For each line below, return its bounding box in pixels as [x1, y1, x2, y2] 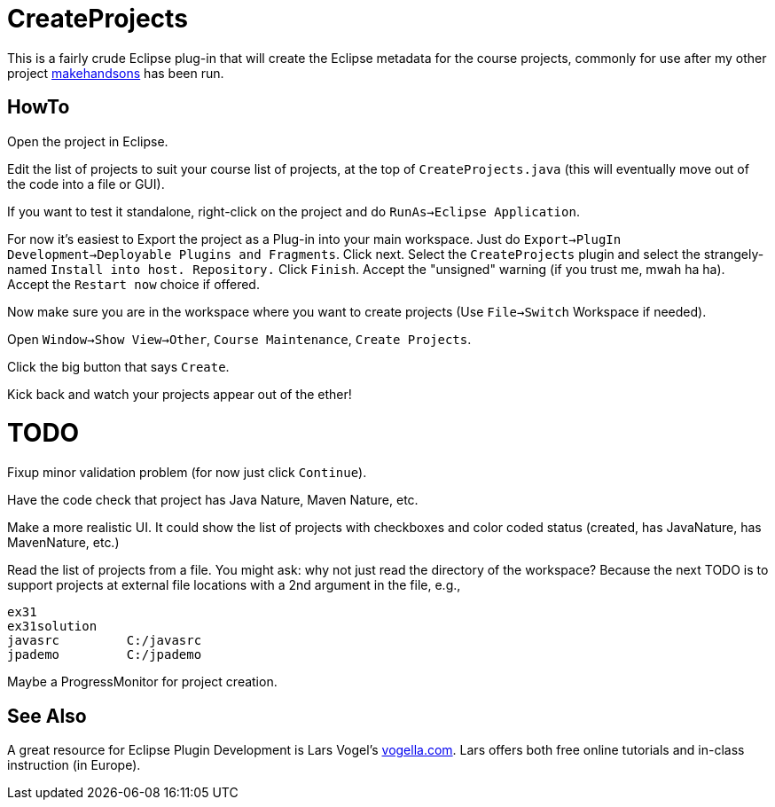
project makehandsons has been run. [7, 65, 224, 81]
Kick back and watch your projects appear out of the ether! [7, 386, 352, 402]
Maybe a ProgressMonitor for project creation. [7, 674, 278, 690]
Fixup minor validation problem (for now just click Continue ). [7, 465, 367, 481]
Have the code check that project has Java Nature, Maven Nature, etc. [7, 492, 419, 508]
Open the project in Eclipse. [7, 133, 168, 149]
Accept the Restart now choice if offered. [7, 276, 260, 292]
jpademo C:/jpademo [7, 647, 202, 662]
